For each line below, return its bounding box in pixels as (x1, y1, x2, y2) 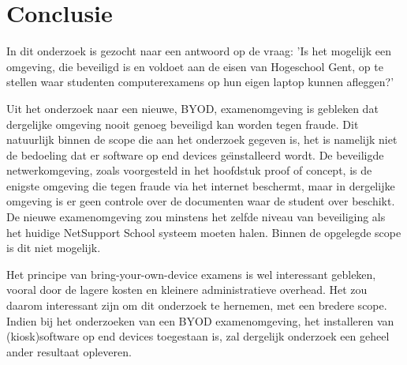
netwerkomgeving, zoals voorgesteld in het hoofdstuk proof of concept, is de (6, 162, 372, 179)
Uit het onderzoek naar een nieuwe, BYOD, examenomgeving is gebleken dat (6, 100, 379, 116)
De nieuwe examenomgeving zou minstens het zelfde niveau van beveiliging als (6, 209, 386, 225)
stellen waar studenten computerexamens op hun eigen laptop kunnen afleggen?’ (6, 73, 394, 90)
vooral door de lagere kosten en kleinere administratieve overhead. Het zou (6, 281, 368, 298)
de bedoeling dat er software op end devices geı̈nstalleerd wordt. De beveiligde (6, 146, 384, 163)
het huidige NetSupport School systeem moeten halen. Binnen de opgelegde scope (6, 224, 401, 240)
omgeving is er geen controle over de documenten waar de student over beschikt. (6, 193, 395, 209)
